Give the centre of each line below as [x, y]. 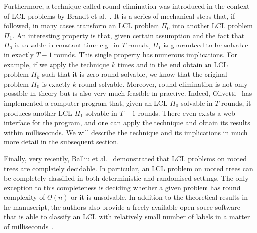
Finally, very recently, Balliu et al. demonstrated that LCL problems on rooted [125, 158]
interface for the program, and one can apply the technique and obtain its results [127, 122]
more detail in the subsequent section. [62, 142]
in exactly [19, 54]
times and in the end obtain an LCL [173, 64]
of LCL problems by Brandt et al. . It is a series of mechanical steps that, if [120, 16]
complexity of [25, 197]
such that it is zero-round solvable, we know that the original [134, 74]
